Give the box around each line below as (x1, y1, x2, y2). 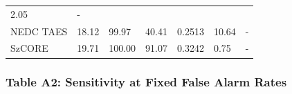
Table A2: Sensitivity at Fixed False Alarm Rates (6, 73, 287, 91)
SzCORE (10, 41, 48, 55)
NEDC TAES (10, 23, 68, 38)
